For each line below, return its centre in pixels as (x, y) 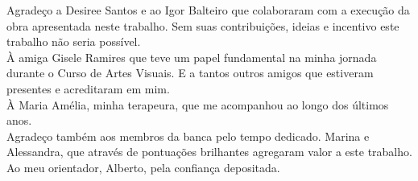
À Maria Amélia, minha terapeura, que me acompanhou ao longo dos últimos (198, 104)
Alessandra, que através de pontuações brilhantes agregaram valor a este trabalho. (209, 152)
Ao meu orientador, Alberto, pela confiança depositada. (143, 167)
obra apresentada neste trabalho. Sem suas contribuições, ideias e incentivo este (203, 25)
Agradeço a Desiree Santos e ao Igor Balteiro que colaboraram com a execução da (208, 10)
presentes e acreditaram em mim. (88, 88)
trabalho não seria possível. (74, 41)
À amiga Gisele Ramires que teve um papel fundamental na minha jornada (192, 57)
